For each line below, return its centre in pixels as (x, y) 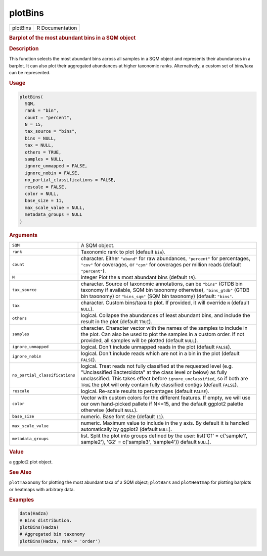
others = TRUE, (43, 152)
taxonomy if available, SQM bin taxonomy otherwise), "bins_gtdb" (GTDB (165, 290)
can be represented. (30, 73)
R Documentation (57, 28)
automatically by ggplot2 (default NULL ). (127, 429)
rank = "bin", (42, 111)
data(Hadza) (34, 513)
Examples (22, 500)
